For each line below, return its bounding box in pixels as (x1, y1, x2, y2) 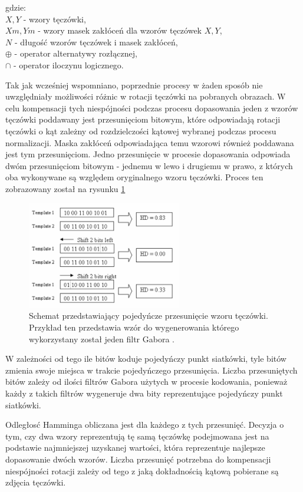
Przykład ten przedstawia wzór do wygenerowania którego (29, 321, 239, 333)
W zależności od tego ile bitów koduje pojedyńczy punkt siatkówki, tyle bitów (5, 352, 286, 365)
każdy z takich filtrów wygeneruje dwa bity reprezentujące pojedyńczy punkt (5, 387, 283, 399)
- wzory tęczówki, (23, 12, 86, 25)
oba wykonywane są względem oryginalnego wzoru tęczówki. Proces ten (5, 171, 264, 183)
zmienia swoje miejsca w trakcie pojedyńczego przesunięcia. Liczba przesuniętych (5, 364, 298, 376)
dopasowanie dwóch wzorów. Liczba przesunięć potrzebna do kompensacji (5, 453, 271, 465)
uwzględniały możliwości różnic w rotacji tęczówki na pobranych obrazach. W (5, 90, 286, 103)
